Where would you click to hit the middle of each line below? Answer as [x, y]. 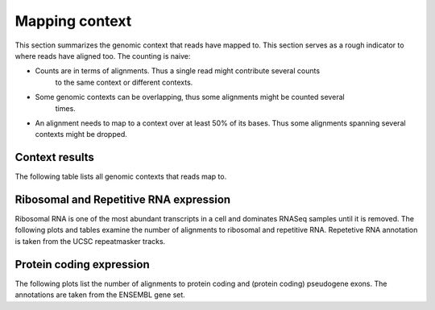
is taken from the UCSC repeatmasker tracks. [90, 241]
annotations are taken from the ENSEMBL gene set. [100, 295]
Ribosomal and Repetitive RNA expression [123, 200]
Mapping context [73, 21]
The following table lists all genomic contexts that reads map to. [121, 176]
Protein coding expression [82, 265]
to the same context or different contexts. [124, 82]
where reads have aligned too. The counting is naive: [103, 56]
